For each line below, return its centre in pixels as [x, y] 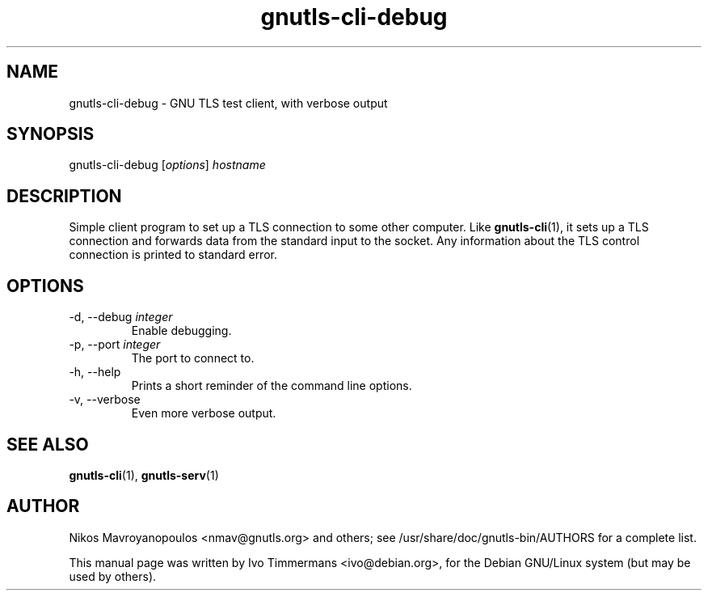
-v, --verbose [105, 400]
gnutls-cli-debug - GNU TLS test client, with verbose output [228, 103]
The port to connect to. [193, 358]
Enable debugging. [181, 331]
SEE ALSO [48, 444]
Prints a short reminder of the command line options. [272, 386]
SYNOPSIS [51, 134]
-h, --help [95, 372]
